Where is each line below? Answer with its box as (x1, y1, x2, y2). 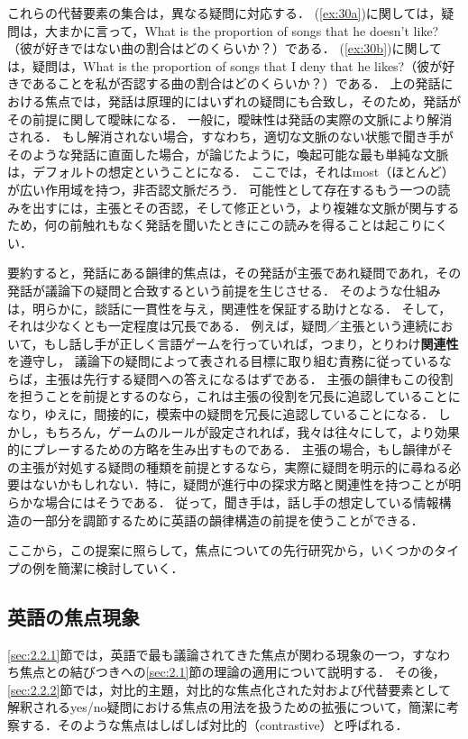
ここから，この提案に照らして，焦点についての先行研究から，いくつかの (7, 541, 435, 560)
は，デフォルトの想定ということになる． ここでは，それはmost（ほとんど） (7, 162, 454, 181)
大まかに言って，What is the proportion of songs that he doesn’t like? (44, 21, 439, 40)
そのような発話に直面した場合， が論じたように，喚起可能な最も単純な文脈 (7, 144, 449, 163)
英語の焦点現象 (7, 602, 140, 630)
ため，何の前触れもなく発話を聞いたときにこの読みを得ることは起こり (7, 215, 424, 234)
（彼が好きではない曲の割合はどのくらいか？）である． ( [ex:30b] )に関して (7, 39, 443, 58)
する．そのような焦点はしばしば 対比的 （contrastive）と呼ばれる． (19, 715, 408, 734)
